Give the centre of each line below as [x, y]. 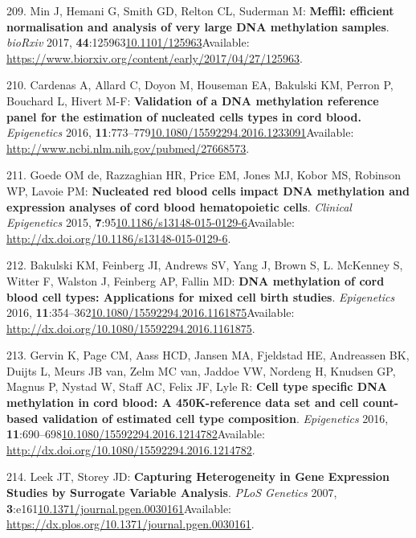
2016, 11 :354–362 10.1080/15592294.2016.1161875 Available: [151, 312]
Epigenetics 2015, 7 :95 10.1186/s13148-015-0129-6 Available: [151, 222]
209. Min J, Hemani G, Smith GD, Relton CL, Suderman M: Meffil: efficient [200, 10]
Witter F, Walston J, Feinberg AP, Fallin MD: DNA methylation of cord [196, 280]
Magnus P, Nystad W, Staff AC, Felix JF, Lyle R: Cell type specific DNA [197, 386]
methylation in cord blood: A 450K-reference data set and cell [183, 402]
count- [381, 402]
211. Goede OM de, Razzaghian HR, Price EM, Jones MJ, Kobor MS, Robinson [204, 175]
